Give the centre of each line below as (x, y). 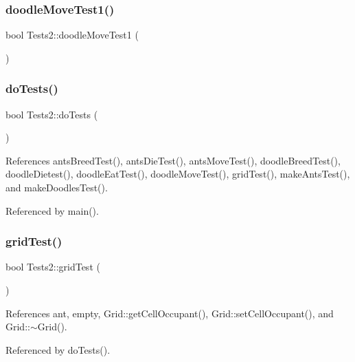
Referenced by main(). (52, 210)
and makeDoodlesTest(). (57, 187)
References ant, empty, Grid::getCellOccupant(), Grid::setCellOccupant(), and (170, 313)
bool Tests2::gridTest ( (53, 267)
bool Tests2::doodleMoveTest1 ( (72, 35)
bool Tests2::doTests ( (52, 114)
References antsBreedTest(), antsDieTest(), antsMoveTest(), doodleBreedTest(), (173, 160)
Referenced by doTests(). (58, 349)
